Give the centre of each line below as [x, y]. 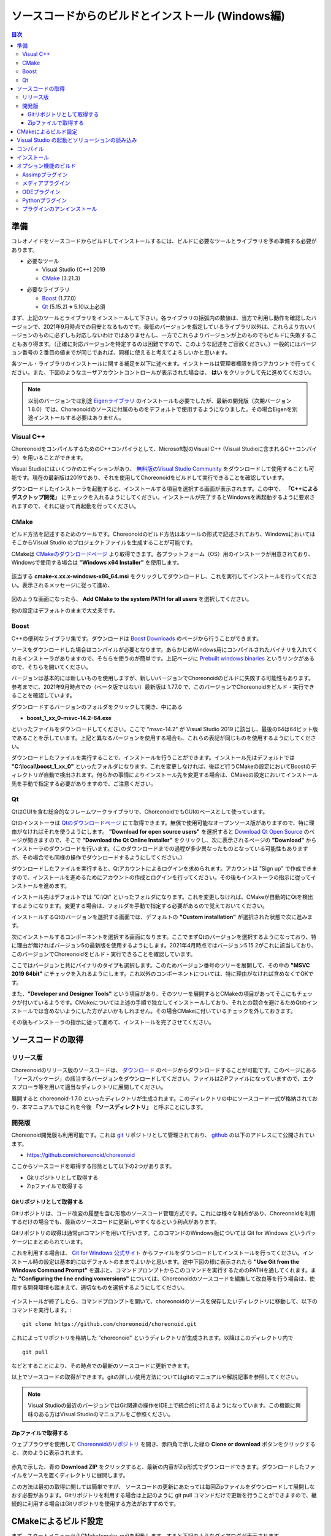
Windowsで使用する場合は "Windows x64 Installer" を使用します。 [97, 563]
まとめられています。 [59, 1242]
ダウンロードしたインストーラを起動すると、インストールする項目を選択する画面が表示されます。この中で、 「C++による [165, 489]
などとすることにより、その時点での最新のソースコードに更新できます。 [102, 1366]
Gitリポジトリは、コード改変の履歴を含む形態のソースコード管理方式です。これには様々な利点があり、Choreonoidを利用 [163, 1213]
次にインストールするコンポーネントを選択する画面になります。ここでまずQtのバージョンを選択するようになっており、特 [164, 936]
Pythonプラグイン [45, 200]
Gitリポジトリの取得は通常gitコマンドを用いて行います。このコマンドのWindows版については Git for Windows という [158, 1233]
